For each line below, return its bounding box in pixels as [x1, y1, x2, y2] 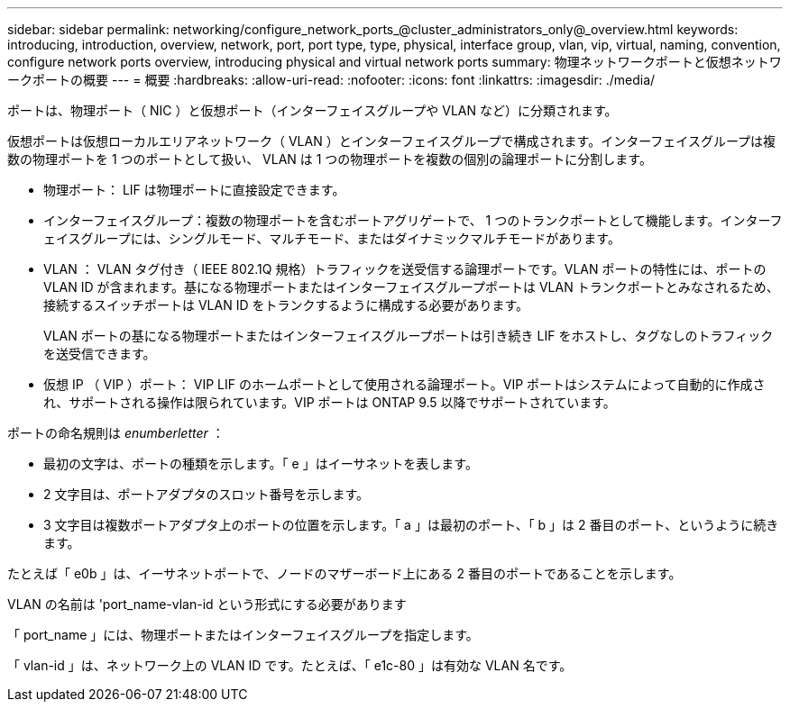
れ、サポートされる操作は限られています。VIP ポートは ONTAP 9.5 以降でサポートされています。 [43, 395, 616, 410]
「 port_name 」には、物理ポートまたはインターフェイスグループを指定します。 [7, 627, 479, 642]
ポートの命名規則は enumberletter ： [7, 425, 225, 441]
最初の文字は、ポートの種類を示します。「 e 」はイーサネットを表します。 [43, 456, 478, 471]
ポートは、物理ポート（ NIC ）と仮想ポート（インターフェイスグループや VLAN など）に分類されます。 [7, 103, 618, 118]
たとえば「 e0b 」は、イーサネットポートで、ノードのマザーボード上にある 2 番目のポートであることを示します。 [7, 566, 682, 581]
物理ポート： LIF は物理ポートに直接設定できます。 [43, 182, 345, 197]
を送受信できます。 [43, 346, 156, 361]
